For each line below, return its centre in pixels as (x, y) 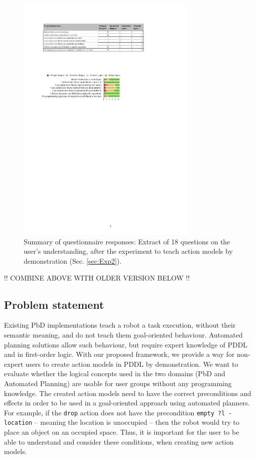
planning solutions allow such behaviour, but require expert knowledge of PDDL (126, 344)
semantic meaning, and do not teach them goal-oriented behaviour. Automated (124, 335)
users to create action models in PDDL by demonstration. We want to (132, 364)
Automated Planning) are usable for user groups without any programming (118, 383)
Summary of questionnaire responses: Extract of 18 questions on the (127, 241)
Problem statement (54, 304)
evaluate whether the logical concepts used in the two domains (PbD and (115, 373)
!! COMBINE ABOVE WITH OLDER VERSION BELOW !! (97, 277)
